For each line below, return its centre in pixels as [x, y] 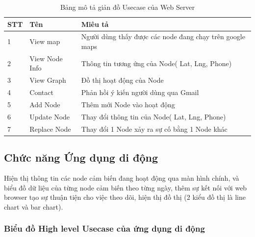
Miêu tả [95, 24]
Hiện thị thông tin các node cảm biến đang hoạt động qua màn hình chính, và [122, 178]
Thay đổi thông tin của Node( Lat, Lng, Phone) [153, 116]
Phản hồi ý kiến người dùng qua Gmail [140, 92]
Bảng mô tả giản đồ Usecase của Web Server [127, 7]
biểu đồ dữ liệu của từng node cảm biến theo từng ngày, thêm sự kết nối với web [126, 187]
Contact [41, 92]
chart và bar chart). [34, 206]
